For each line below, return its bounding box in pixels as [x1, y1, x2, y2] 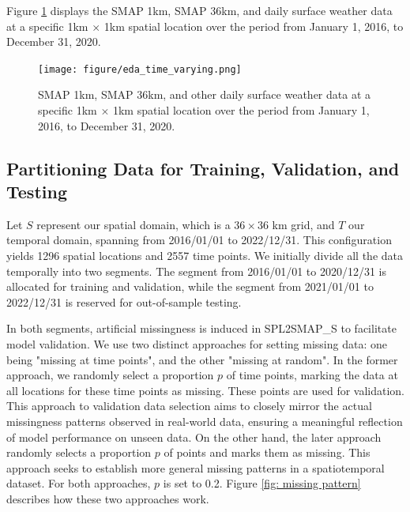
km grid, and [272, 216, 335, 232]
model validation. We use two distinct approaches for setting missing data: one [6, 335, 387, 352]
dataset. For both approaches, [6, 475, 151, 491]
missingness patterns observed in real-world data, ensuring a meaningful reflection [6, 412, 403, 429]
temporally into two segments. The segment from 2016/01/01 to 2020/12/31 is [6, 262, 386, 279]
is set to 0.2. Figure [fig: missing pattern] [163, 475, 361, 491]
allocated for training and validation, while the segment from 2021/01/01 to [6, 278, 374, 295]
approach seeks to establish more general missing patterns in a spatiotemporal [6, 459, 385, 476]
